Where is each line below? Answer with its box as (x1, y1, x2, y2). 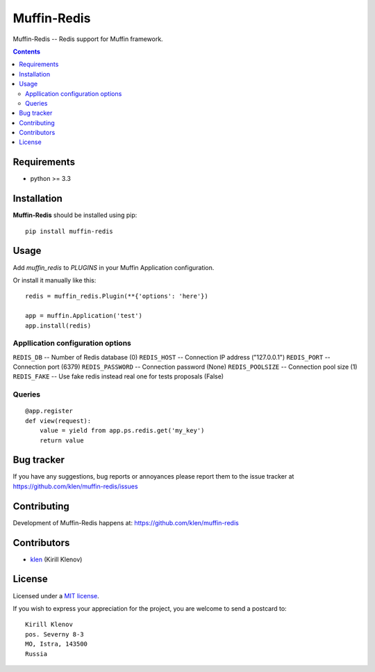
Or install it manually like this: (12, 275, 97, 285)
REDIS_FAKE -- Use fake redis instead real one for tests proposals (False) (12, 372, 224, 381)
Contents (12, 47, 41, 56)
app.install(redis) (25, 321, 92, 330)
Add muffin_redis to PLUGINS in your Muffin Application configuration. (12, 263, 215, 271)
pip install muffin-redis (25, 227, 114, 235)
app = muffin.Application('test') (25, 312, 142, 320)
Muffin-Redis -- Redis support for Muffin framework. (12, 35, 163, 43)
